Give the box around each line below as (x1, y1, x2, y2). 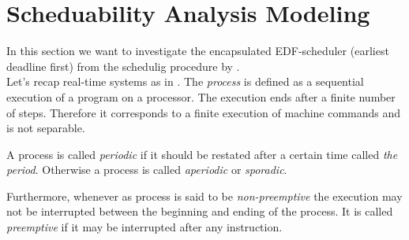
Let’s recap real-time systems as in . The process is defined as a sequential (6, 73, 364, 90)
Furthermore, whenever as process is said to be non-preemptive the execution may (6, 187, 403, 204)
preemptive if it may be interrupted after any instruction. (6, 219, 283, 235)
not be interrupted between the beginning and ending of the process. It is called (6, 203, 393, 220)
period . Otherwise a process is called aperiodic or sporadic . (6, 161, 287, 178)
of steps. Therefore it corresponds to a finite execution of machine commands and (6, 104, 401, 120)
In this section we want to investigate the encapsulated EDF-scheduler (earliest (6, 42, 389, 59)
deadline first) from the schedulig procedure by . (6, 57, 240, 74)
